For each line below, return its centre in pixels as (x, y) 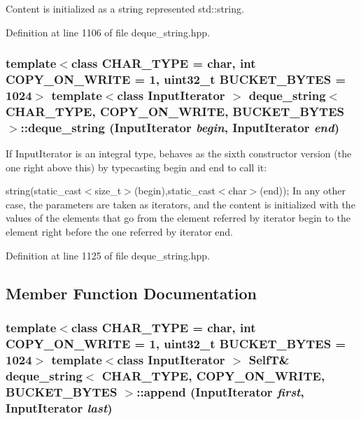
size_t (108, 191)
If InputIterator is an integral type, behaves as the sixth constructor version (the (179, 154)
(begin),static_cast (175, 191)
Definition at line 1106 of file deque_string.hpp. (108, 32)
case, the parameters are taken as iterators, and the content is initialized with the (180, 204)
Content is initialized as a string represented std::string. (125, 8)
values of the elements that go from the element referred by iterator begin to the (178, 218)
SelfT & (269, 359)
